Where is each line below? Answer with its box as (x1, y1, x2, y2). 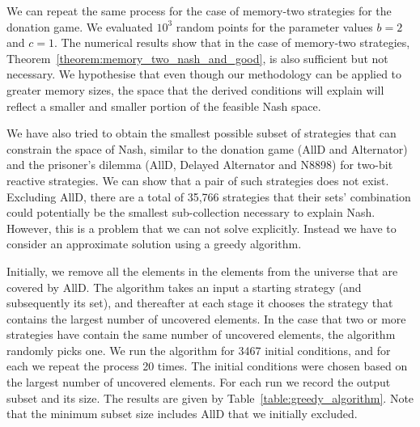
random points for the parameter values (176, 18, 373, 35)
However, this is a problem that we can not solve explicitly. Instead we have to (6, 219, 397, 236)
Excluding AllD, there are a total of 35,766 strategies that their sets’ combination (6, 188, 411, 205)
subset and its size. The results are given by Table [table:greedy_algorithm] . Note (6, 389, 414, 406)
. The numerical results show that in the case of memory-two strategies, (53, 34, 410, 51)
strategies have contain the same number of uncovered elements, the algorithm (6, 326, 396, 343)
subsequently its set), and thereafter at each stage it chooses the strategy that (6, 294, 393, 311)
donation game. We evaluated (6, 18, 153, 35)
